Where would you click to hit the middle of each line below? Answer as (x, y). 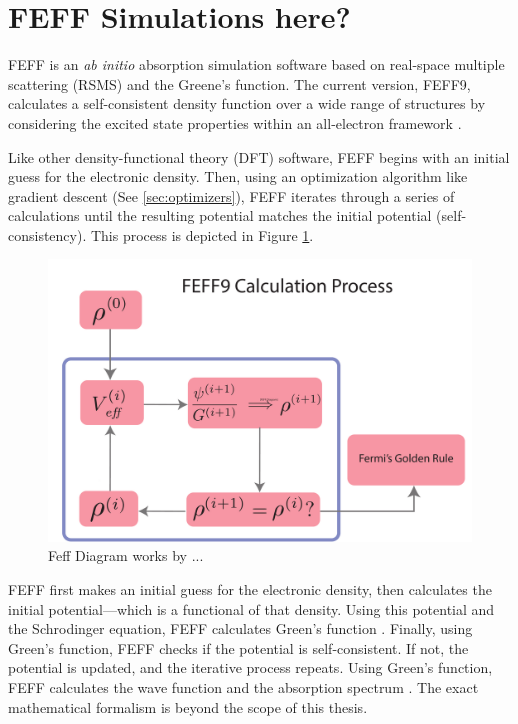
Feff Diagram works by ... (126, 555)
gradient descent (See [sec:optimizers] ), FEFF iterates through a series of (231, 195)
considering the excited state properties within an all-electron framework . (235, 122)
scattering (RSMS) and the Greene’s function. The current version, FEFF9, (239, 83)
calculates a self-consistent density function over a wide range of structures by (247, 103)
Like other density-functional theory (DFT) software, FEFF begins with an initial (259, 156)
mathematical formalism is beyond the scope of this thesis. (188, 706)
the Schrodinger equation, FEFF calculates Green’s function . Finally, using (240, 628)
